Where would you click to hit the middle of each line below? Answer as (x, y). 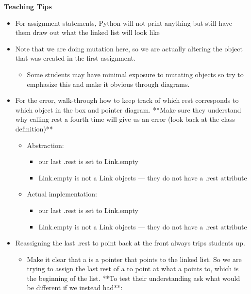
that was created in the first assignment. (75, 58)
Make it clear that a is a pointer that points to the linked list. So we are (134, 259)
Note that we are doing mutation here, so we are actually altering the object (129, 48)
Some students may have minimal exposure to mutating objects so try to (135, 74)
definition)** (34, 128)
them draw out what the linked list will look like (87, 32)
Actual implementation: (62, 194)
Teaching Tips (28, 6)
